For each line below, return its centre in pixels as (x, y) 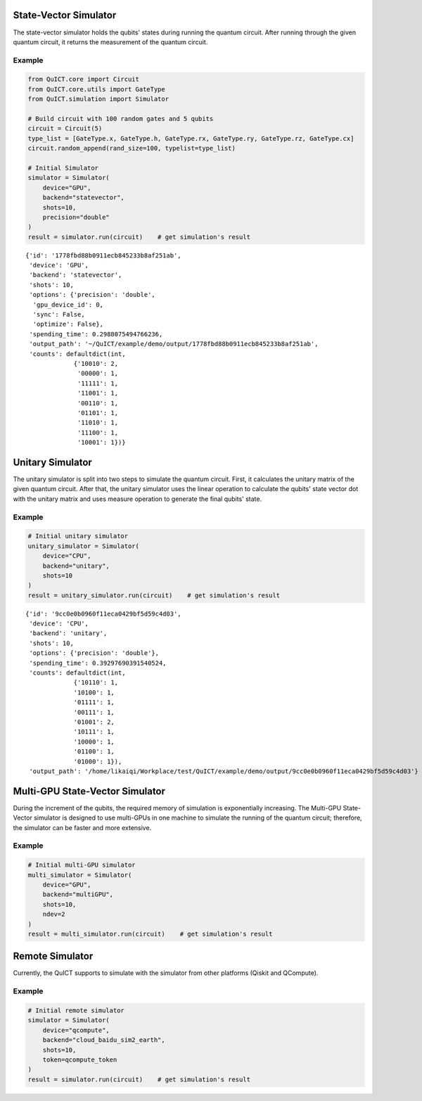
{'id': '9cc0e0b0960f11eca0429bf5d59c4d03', (104, 613)
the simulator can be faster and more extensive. (82, 827)
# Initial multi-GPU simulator (82, 865)
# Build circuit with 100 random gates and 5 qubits (121, 119)
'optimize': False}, (68, 324)
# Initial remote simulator (76, 1010)
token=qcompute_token (80, 1059)
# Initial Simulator (63, 168)
